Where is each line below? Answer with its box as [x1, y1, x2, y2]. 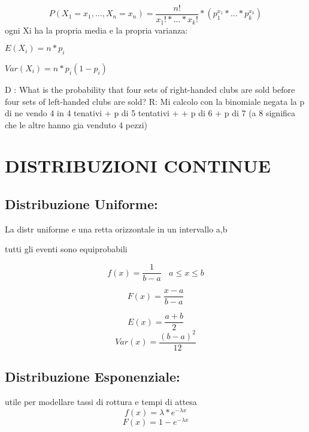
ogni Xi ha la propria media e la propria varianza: [5, 23, 188, 36]
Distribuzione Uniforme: [5, 195, 158, 213]
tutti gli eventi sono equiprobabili [5, 243, 128, 255]
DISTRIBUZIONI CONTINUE [5, 153, 271, 178]
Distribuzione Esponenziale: [5, 367, 180, 386]
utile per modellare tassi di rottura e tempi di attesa [5, 395, 197, 407]
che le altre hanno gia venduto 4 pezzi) [5, 118, 148, 131]
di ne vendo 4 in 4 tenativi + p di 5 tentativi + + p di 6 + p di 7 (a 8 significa [5, 107, 296, 119]
